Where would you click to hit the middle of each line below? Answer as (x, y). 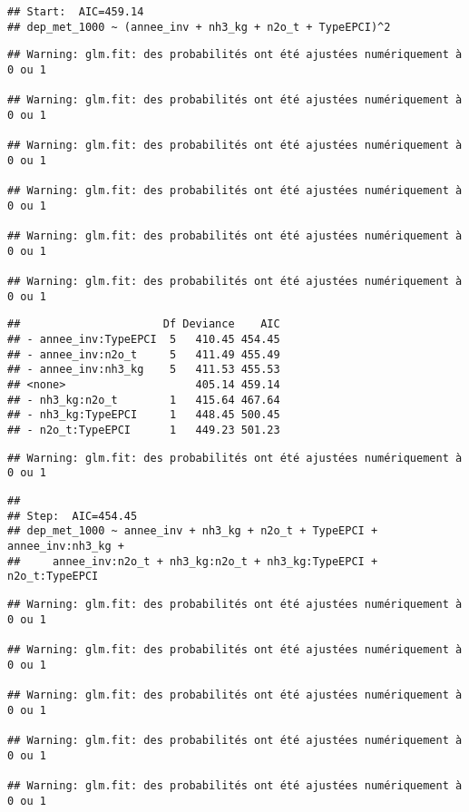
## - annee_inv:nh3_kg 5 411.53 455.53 (144, 370)
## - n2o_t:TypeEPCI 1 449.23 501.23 (144, 430)
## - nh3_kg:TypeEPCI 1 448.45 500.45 (144, 415)
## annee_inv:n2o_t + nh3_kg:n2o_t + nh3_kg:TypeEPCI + (193, 561)
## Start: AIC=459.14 (76, 12)
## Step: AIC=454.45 (73, 516)
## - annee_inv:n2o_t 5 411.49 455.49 (144, 354)
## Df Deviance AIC (144, 324)
